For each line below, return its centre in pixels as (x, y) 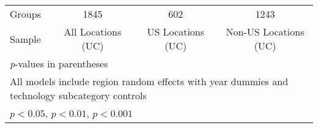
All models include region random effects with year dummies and (149, 81)
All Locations (93, 32)
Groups (25, 14)
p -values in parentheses (59, 63)
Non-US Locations (265, 32)
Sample (25, 39)
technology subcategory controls (78, 95)
